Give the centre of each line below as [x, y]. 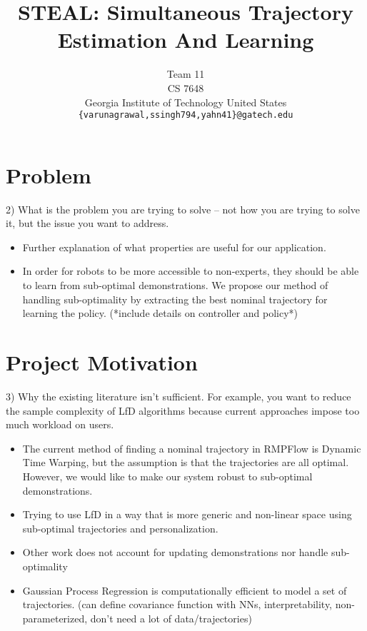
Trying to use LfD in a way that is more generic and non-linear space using [187, 514]
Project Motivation [102, 362]
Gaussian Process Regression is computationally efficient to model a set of [185, 590]
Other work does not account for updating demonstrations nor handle [175, 552]
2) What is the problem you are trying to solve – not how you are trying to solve [183, 209]
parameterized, [55, 618]
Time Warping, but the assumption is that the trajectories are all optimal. [186, 462]
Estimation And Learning [186, 40]
